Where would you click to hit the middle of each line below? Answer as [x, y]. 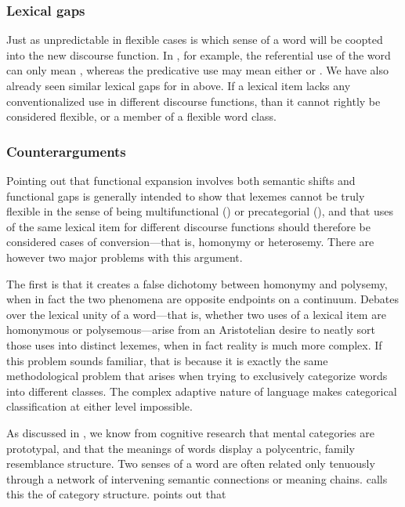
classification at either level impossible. [99, 406]
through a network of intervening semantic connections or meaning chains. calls [197, 478]
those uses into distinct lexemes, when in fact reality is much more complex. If [194, 344]
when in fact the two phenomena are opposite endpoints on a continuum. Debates [202, 299]
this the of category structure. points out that [116, 494]
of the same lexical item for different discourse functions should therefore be [188, 226]
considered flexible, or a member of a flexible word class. [141, 116]
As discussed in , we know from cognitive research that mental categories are [190, 432]
